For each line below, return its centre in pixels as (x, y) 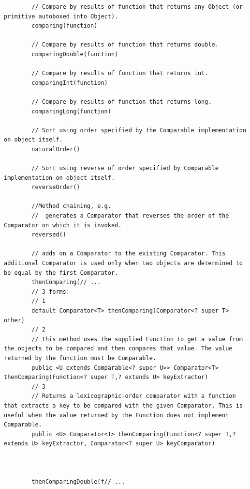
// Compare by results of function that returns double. (125, 45)
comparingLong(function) (71, 111)
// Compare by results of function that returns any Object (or (137, 7)
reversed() (49, 235)
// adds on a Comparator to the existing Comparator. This (129, 254)
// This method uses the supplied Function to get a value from (137, 339)
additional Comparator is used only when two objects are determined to (123, 263)
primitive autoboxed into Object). (61, 16)
